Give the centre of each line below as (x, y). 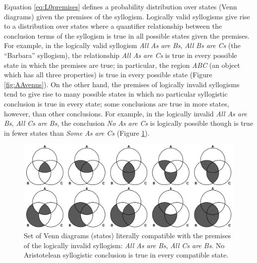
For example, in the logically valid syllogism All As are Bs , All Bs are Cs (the (122, 45)
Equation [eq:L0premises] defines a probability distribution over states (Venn (121, 6)
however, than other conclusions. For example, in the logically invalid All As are (126, 113)
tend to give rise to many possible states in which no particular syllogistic (116, 94)
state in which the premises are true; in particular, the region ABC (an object (122, 65)
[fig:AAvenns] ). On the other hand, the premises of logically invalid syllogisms (122, 84)
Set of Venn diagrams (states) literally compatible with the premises (128, 236)
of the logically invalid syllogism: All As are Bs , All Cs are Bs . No (124, 245)
